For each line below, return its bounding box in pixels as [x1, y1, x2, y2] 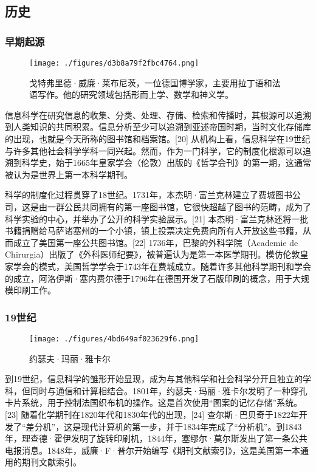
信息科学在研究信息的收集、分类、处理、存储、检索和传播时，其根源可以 [5, 108, 294, 121]
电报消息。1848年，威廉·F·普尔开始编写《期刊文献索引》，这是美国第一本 [5, 443, 300, 456]
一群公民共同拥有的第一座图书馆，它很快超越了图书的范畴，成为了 [47, 200, 311, 213]
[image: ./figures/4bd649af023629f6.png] [29, 334, 199, 343]
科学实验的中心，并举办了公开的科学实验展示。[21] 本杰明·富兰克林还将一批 [5, 212, 309, 225]
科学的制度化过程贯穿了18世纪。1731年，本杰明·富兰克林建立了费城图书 [5, 188, 292, 201]
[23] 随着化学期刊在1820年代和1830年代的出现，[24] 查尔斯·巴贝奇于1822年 [5, 408, 299, 420]
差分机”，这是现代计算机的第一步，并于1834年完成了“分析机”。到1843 [26, 420, 302, 433]
